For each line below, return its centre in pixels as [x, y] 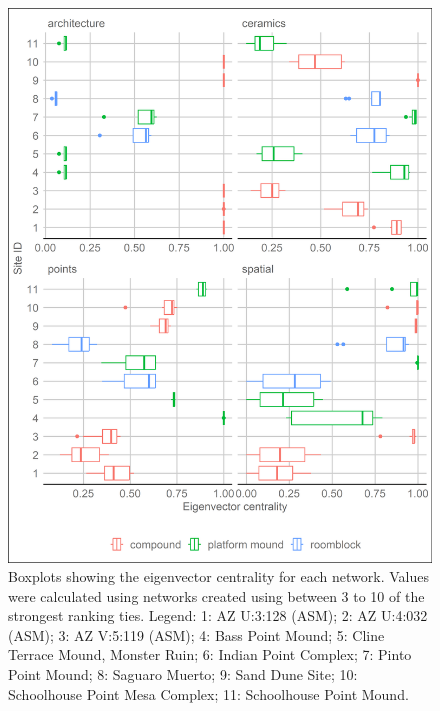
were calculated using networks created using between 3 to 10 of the [216, 595]
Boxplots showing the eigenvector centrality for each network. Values [218, 576]
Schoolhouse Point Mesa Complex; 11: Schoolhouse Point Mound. [208, 693]
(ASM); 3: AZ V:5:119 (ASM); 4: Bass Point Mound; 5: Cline [196, 634]
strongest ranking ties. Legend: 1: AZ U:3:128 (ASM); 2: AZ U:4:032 [218, 615]
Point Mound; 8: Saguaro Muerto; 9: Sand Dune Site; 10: [183, 674]
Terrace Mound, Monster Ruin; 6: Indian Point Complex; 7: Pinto [210, 654]
